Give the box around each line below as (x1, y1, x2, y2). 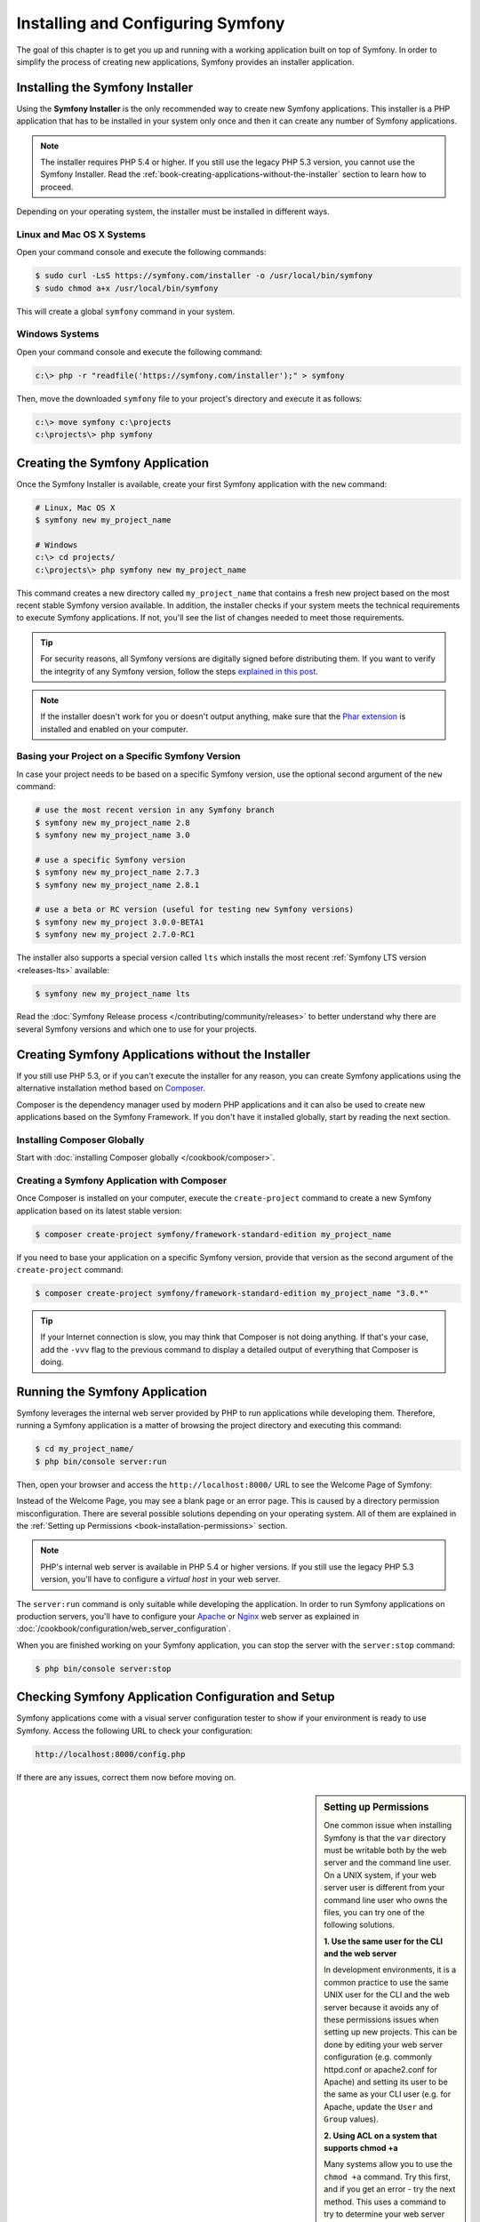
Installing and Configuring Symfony (16, 13, 285, 33)
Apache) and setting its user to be (324, 2076, 448, 2087)
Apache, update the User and (324, 2101, 433, 2112)
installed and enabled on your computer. (40, 723, 188, 734)
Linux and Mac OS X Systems (16, 228, 147, 240)
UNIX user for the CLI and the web (324, 1989, 450, 2000)
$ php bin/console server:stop (35, 1663, 172, 1674)
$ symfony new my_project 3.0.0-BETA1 (35, 916, 204, 927)
